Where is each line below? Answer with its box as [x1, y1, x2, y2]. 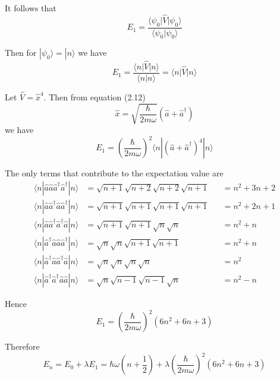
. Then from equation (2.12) [43, 90, 146, 103]
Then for [5, 46, 37, 59]
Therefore [5, 340, 40, 353]
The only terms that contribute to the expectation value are [5, 167, 224, 179]
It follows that [5, 2, 56, 14]
